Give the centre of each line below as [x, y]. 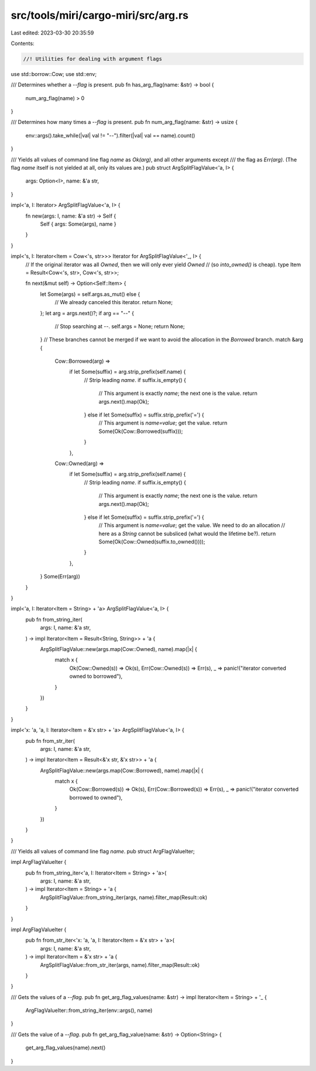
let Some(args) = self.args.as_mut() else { [90, 294]
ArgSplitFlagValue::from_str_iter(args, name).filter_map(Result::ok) [120, 965]
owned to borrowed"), [96, 676]
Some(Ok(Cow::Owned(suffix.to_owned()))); [152, 542]
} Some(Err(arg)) [60, 577]
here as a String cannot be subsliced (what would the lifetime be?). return [187, 533]
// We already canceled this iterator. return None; [114, 302]
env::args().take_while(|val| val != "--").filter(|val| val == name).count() [110, 135]
